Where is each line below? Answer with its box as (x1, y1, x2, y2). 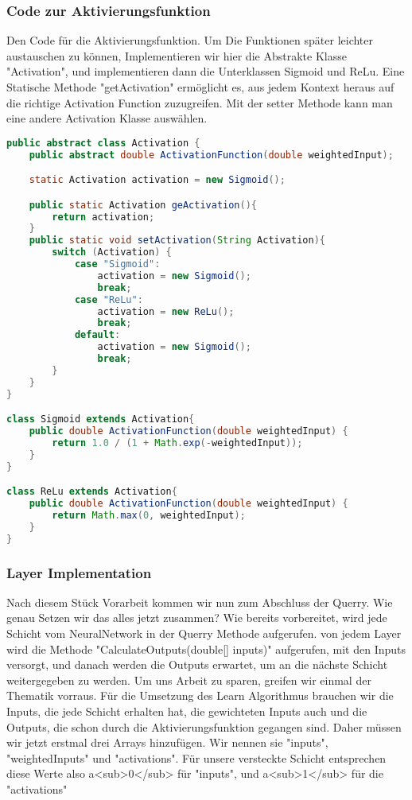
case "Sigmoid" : (74, 258, 161, 270)
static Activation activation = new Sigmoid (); (29, 174, 286, 186)
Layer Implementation (6, 562, 152, 582)
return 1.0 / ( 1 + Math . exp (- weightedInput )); (52, 437, 303, 449)
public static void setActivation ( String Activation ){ (29, 235, 325, 247)
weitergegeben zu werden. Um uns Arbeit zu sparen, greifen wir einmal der (6, 671, 371, 688)
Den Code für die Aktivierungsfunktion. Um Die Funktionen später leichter (6, 32, 374, 49)
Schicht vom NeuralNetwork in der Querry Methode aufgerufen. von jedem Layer (6, 625, 402, 642)
